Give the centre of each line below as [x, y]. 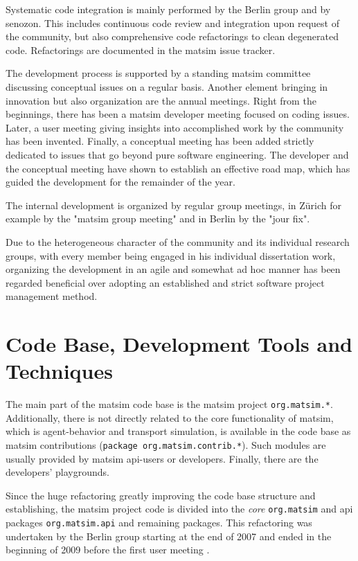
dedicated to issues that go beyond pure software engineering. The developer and [177, 154]
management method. [52, 296]
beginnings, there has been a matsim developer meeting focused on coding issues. [178, 114]
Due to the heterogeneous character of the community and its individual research [178, 241]
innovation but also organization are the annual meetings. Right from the [161, 100]
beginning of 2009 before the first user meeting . [108, 550]
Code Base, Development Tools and [179, 344]
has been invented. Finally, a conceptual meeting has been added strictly [160, 141]
